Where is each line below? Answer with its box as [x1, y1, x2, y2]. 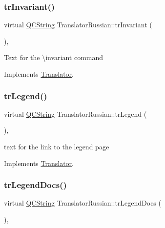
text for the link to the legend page [4, 142, 109, 151]
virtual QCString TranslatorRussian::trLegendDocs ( [4, 198, 161, 208]
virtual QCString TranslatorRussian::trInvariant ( [4, 20, 152, 30]
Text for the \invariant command [4, 52, 103, 62]
